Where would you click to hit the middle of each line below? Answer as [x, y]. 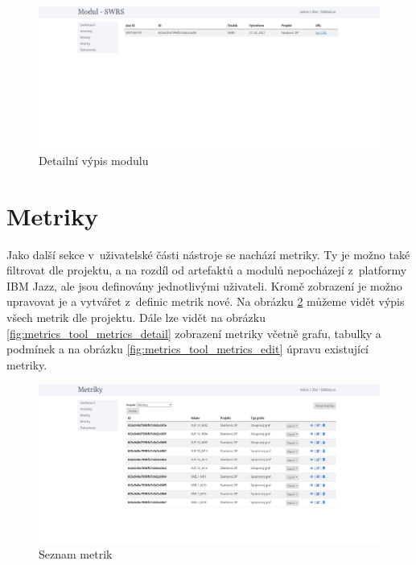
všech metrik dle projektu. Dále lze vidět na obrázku [136, 317]
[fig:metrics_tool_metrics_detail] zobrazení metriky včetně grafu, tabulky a [194, 333]
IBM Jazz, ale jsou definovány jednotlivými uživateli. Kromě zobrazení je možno [204, 285]
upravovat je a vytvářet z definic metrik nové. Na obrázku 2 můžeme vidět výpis [206, 301]
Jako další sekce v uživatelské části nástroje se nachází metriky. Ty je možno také [208, 254]
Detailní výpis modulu [94, 160]
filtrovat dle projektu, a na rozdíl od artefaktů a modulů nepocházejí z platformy [207, 270]
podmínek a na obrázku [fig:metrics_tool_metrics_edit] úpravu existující [188, 349]
